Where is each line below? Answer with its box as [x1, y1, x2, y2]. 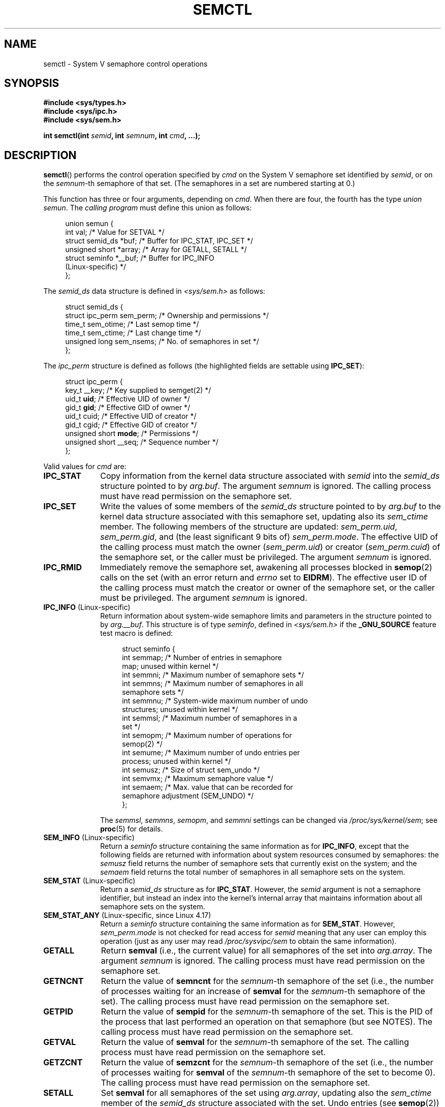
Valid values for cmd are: [43, 462, 126, 471]
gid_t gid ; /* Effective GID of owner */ [65, 403, 190, 412]
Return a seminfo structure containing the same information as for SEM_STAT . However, [100, 919, 395, 929]
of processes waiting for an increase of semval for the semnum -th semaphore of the [101, 986, 425, 997]
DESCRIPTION [4, 148, 77, 162]
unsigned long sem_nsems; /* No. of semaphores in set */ [65, 337, 259, 346]
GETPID [43, 1006, 73, 1017]
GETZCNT [43, 1057, 83, 1068]
